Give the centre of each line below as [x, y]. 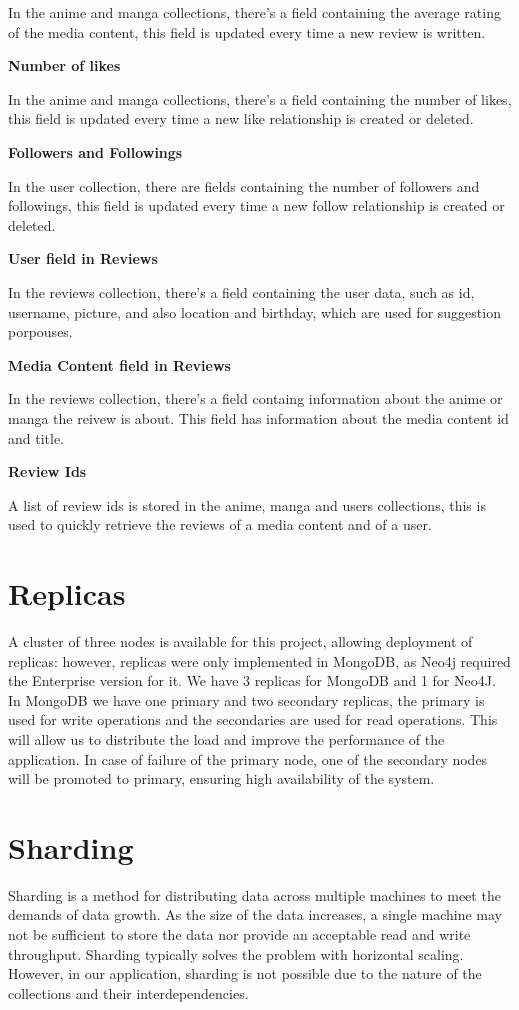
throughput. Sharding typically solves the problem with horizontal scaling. [236, 953]
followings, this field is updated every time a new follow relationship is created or [256, 205]
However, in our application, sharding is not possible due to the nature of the [245, 973]
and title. [36, 437]
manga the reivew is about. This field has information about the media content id [258, 417]
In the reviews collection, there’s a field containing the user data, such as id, [241, 291]
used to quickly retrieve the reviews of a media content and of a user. [220, 524]
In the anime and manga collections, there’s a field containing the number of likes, [260, 98]
